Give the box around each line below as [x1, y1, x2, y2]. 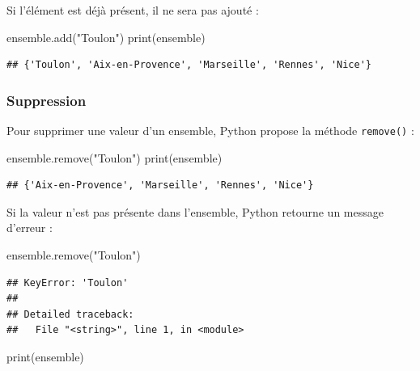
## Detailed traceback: [6, 308, 134, 320]
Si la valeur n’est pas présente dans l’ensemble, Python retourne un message [6, 203, 384, 220]
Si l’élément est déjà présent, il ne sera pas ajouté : [6, 2, 259, 18]
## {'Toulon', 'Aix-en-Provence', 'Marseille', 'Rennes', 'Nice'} [6, 59, 372, 71]
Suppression [6, 90, 87, 110]
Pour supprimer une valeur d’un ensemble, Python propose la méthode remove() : [6, 122, 414, 138]
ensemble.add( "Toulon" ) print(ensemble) [6, 28, 206, 45]
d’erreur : [6, 219, 53, 236]
